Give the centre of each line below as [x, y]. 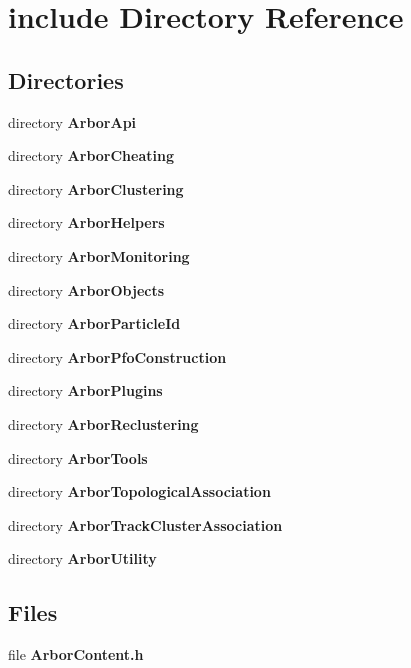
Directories [66, 79]
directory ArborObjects [86, 289]
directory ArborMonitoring [99, 255]
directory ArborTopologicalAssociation [139, 491]
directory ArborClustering [96, 188]
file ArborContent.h [76, 654]
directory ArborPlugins [85, 390]
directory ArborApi [72, 121]
